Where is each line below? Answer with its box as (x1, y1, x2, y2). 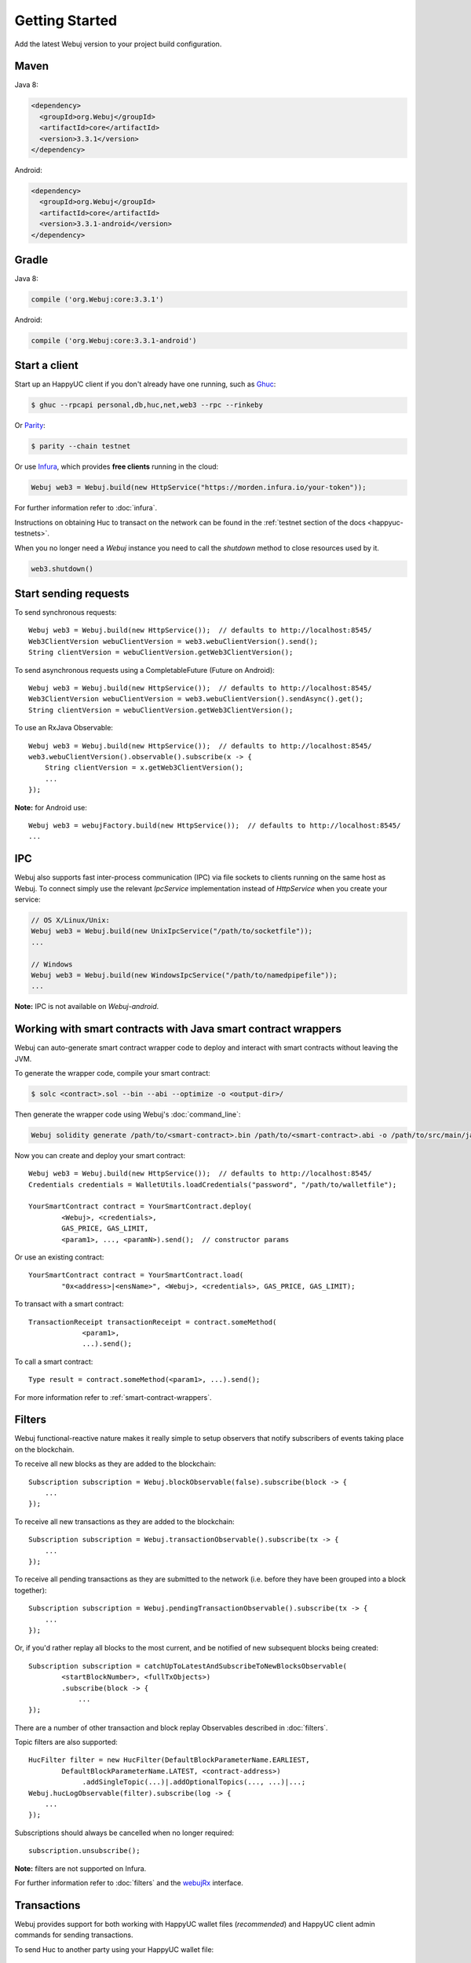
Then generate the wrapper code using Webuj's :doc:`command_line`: (14, 1109, 241, 1119)
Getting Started (14, 12, 118, 29)
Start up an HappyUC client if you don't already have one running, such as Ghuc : (14, 379, 276, 389)
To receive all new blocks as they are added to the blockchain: (14, 1459, 216, 1468)
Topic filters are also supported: (14, 1738, 118, 1747)
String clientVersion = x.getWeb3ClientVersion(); (44, 763, 244, 773)
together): (14, 1585, 47, 1595)
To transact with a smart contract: (14, 1300, 124, 1309)
